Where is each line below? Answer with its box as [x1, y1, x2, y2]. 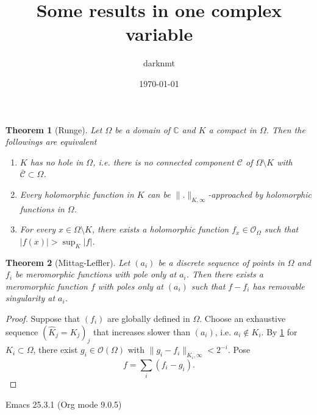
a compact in [208, 123, 257, 136]
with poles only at [98, 279, 163, 292]
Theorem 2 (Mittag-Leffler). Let [5, 256, 130, 268]
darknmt [143, 57, 176, 69]
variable [125, 21, 193, 46]
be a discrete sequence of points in [158, 256, 285, 268]
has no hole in [30, 155, 84, 168]
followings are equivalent [5, 135, 97, 148]
